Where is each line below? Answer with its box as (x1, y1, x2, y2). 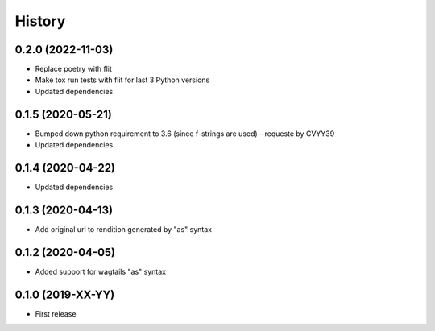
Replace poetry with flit (35, 64, 113, 74)
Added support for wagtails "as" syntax (35, 267, 167, 276)
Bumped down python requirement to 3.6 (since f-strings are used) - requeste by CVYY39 (35, 129, 335, 139)
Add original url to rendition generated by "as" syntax (35, 224, 213, 234)
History (14, 12, 66, 30)
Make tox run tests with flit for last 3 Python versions (35, 75, 210, 85)
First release (35, 308, 77, 318)
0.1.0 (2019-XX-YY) (14, 288, 115, 301)
